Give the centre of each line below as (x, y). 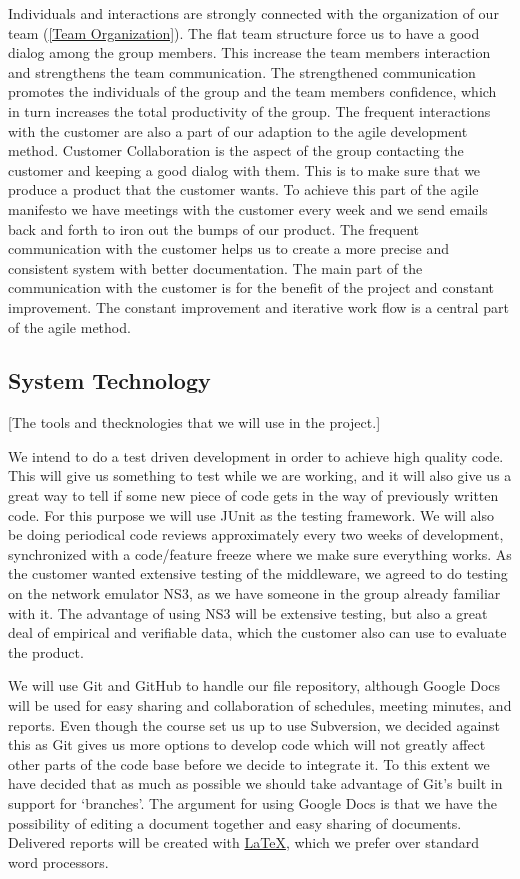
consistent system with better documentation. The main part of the (215, 267)
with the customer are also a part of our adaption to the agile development (238, 130)
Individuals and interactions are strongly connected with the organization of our (253, 13)
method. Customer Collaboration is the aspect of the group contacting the (236, 150)
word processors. (58, 861)
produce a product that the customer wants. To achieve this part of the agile (243, 189)
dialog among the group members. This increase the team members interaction (249, 52)
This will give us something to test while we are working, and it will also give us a (260, 475)
